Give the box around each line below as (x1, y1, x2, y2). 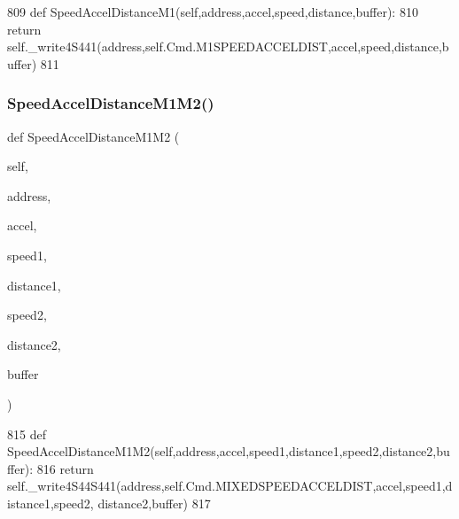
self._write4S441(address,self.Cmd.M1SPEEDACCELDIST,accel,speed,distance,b (7, 37, 449, 56)
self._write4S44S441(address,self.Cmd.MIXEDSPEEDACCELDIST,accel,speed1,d (7, 476, 453, 495)
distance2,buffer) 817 (97, 493, 211, 512)
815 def (7, 424, 46, 443)
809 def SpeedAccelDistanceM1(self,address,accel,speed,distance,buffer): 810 (7, 3, 418, 20)
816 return (36, 459, 94, 477)
